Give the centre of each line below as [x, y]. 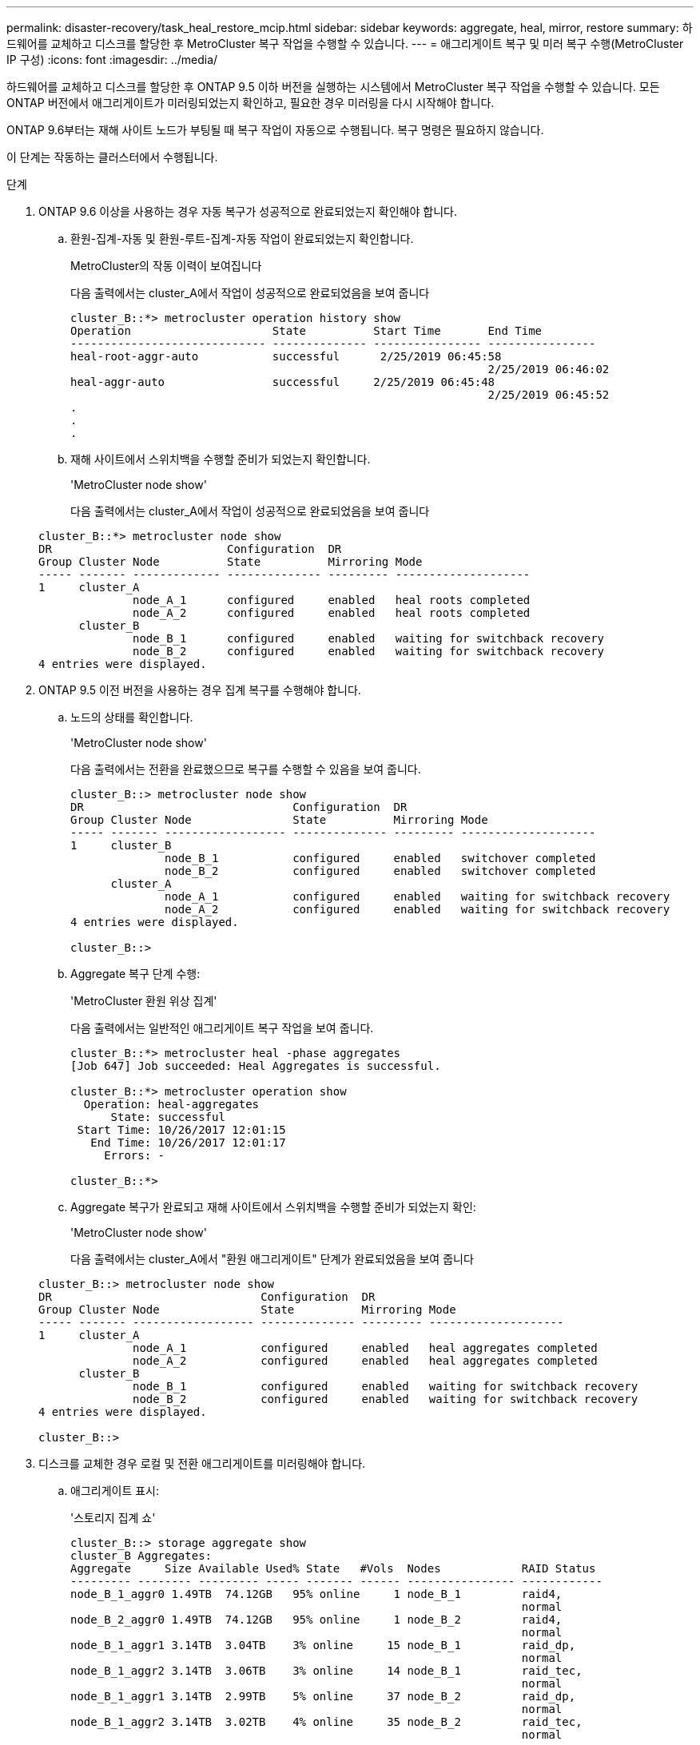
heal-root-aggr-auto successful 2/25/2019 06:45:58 [286, 356]
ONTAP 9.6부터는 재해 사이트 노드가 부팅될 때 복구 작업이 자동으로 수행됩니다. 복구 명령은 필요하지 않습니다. [275, 130]
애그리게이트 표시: [115, 1491]
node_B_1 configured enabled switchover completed [380, 858]
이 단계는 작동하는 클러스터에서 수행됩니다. [112, 157]
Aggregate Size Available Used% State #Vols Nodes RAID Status [333, 1568]
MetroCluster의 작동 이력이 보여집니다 [166, 266]
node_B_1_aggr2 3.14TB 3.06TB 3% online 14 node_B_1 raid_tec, [326, 1671]
